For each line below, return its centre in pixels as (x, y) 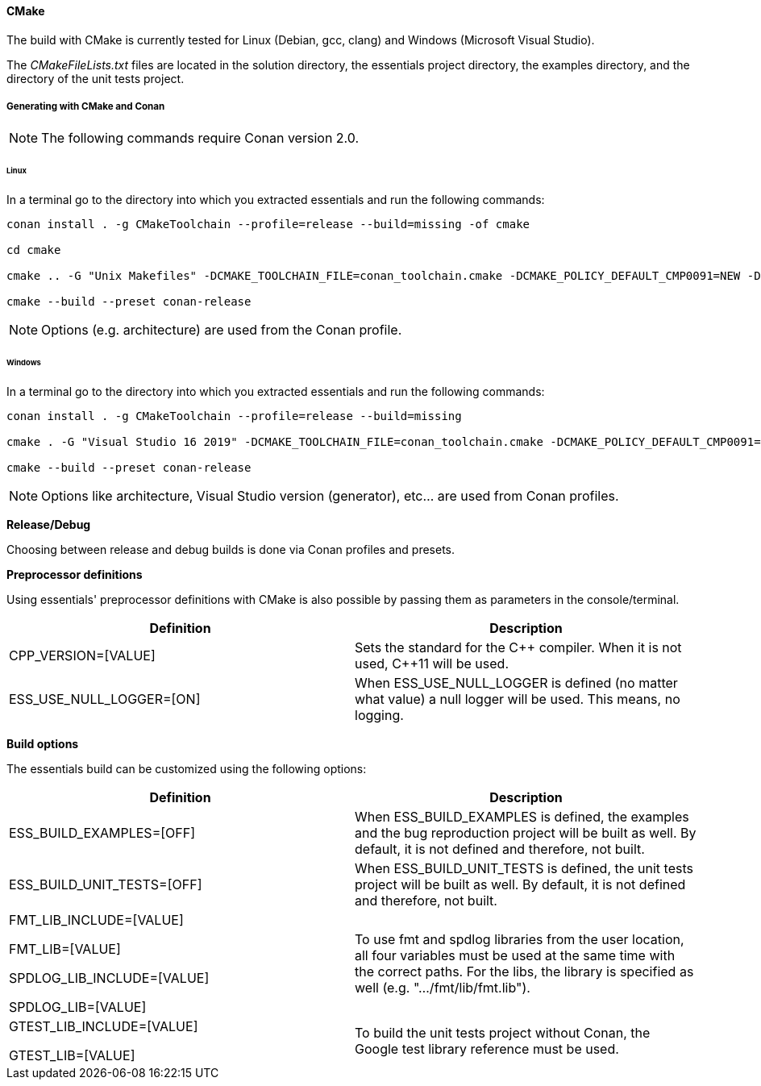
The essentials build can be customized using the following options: (187, 768)
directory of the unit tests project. (96, 78)
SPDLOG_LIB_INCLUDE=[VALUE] (109, 978)
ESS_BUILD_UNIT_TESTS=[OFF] (106, 884)
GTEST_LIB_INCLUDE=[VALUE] (104, 1026)
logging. (379, 715)
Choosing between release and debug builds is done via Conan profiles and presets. (231, 549)
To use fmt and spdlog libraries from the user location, (520, 939)
